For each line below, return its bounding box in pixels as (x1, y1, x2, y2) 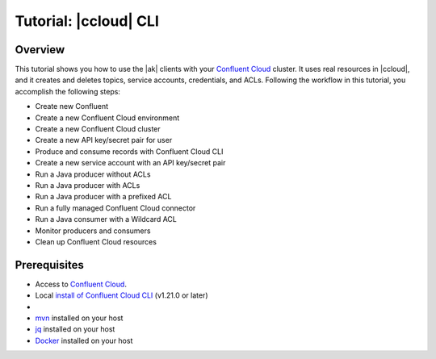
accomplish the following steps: (15, 86, 121, 96)
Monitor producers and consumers (35, 226, 151, 236)
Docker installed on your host (35, 336, 133, 345)
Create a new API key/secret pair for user (35, 136, 173, 145)
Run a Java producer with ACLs (35, 180, 140, 190)
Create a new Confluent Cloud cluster (35, 124, 161, 134)
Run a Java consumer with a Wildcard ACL (35, 215, 177, 224)
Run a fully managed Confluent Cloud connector (35, 202, 196, 213)
